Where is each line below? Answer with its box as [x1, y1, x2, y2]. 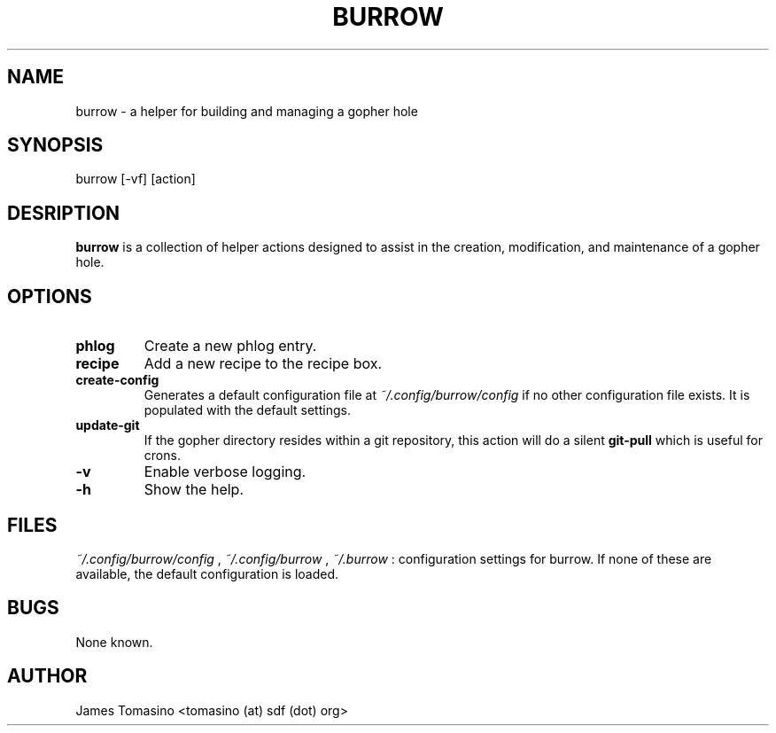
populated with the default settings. [144, 402, 351, 418]
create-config [75, 372, 159, 388]
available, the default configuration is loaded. [75, 565, 339, 581]
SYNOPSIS [7, 134, 104, 157]
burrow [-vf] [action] [75, 171, 196, 187]
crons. [144, 448, 181, 464]
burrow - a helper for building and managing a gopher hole [75, 103, 418, 119]
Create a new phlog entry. [144, 337, 317, 355]
